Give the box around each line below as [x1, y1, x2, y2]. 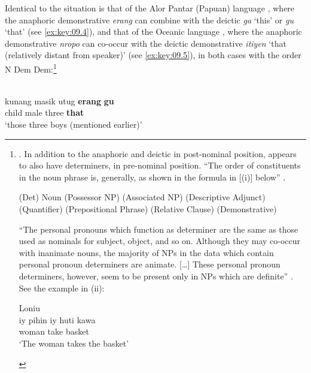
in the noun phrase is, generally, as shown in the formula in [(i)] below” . [19, 170, 286, 183]
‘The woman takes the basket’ [19, 336, 129, 349]
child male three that [5, 106, 84, 119]
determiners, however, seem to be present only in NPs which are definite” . [19, 269, 293, 282]
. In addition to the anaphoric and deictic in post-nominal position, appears [19, 147, 297, 160]
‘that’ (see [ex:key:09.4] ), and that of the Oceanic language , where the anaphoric [5, 25, 302, 38]
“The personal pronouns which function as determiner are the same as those [19, 222, 298, 235]
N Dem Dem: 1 [5, 61, 57, 75]
